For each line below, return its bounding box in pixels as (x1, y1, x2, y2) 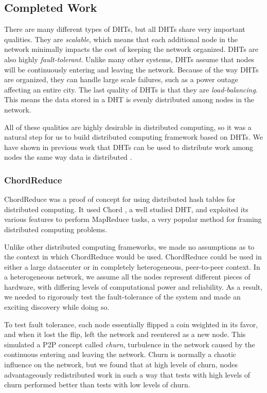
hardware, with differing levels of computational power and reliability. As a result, (4, 281, 263, 292)
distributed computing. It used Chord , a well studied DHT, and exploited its (4, 203, 248, 214)
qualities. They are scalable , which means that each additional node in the (4, 33, 238, 44)
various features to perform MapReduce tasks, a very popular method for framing (4, 214, 262, 224)
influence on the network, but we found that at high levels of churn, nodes (4, 359, 238, 370)
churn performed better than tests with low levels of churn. (4, 379, 190, 390)
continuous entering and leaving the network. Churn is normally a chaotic (4, 349, 237, 360)
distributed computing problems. (4, 223, 108, 234)
